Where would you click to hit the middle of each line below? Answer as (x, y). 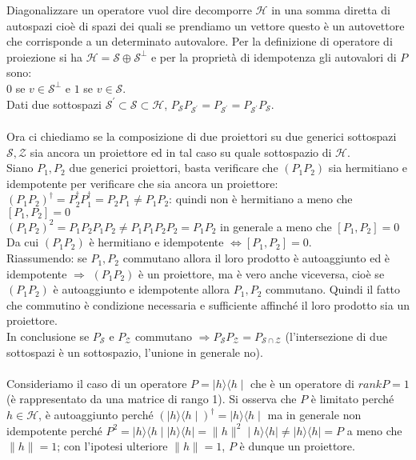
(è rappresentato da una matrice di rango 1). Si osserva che (152, 399)
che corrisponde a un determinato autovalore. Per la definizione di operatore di (200, 41)
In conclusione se (48, 336)
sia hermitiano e (368, 168)
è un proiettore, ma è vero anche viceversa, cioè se (262, 273)
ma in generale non (314, 414)
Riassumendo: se (47, 258)
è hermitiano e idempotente (156, 242)
